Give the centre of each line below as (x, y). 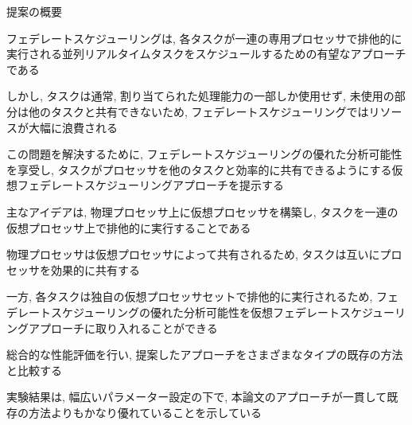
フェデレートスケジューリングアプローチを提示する (151, 185)
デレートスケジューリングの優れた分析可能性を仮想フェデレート (173, 312)
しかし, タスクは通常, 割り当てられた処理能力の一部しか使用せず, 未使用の (200, 96)
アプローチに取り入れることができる (123, 328)
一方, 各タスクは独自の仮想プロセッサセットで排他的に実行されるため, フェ (203, 296)
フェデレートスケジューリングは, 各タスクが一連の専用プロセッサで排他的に (204, 38)
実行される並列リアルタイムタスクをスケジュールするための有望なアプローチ (206, 54)
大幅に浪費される (73, 127)
